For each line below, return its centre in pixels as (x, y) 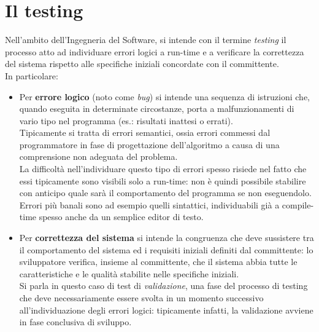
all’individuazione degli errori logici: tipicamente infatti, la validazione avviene (166, 310)
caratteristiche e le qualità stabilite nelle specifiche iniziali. (129, 273)
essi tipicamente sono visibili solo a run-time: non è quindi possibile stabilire (163, 180)
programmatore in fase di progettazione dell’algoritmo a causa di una (149, 144)
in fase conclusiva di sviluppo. (75, 322)
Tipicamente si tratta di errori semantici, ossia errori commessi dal (145, 132)
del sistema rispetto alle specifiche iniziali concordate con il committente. (142, 64)
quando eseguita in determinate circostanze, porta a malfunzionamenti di (157, 109)
